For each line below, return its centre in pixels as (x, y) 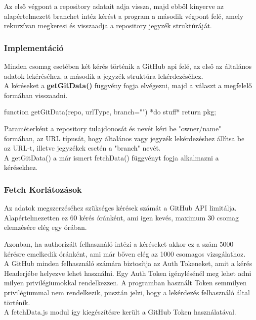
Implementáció (34, 47)
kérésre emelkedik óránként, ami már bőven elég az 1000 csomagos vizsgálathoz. (125, 253)
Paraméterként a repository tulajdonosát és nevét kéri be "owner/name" (113, 128)
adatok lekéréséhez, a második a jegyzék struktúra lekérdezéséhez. (104, 76)
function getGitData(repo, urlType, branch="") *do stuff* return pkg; (110, 112)
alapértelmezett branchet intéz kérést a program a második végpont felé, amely (124, 16)
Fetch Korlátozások (43, 189)
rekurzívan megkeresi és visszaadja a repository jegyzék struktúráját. (108, 26)
